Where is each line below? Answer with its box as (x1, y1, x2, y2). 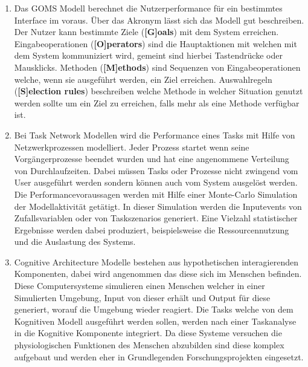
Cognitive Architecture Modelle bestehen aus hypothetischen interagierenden (14, 255, 298, 268)
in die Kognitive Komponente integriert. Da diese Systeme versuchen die (14, 326, 282, 339)
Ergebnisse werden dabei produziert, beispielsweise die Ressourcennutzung (14, 223, 289, 236)
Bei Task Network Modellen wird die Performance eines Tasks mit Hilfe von (14, 128, 295, 141)
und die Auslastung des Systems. (14, 235, 136, 248)
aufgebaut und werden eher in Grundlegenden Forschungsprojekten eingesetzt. (14, 350, 304, 363)
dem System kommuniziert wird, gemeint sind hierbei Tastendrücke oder (14, 49, 283, 62)
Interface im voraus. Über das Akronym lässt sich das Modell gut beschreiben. (14, 13, 304, 26)
